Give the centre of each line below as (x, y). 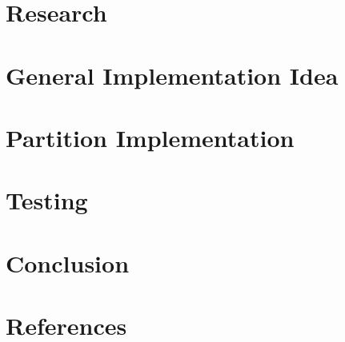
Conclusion (68, 262)
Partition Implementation (150, 137)
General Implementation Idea (172, 75)
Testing (47, 200)
